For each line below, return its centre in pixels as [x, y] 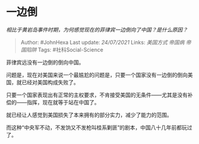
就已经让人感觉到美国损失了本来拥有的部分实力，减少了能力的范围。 [89, 115]
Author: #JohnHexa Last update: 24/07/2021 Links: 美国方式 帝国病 [102, 42]
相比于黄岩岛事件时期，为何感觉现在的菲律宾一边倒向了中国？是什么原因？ [97, 30]
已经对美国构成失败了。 [50, 82]
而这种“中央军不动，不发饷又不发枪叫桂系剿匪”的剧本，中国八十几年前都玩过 [99, 127]
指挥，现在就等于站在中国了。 [63, 102]
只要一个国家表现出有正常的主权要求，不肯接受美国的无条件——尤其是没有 [97, 95]
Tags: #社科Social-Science [70, 49]
